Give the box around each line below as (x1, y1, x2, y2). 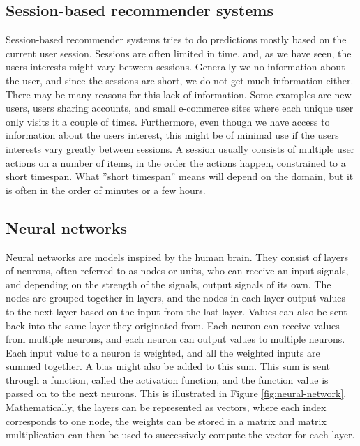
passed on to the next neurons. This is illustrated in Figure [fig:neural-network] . (6, 386, 347, 401)
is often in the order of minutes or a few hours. (6, 182, 206, 197)
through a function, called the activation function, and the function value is (6, 372, 329, 387)
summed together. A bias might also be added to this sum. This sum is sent (6, 359, 331, 373)
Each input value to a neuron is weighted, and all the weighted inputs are (6, 345, 320, 359)
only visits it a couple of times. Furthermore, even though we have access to (6, 114, 330, 128)
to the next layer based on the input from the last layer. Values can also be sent (6, 304, 347, 318)
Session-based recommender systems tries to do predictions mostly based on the (6, 32, 347, 47)
